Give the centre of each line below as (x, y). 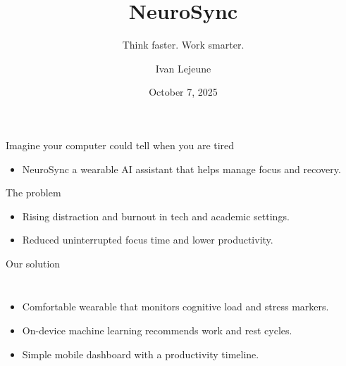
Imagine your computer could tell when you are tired (120, 145)
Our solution (33, 263)
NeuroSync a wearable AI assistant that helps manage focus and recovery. (181, 169)
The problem (33, 193)
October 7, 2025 (183, 92)
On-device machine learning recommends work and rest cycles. (157, 330)
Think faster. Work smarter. (183, 45)
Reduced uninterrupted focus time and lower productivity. (148, 240)
